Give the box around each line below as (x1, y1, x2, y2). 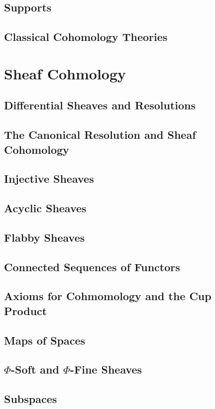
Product (4, 303, 47, 318)
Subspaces (4, 391, 57, 407)
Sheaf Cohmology (4, 63, 126, 83)
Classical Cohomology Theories (4, 29, 168, 44)
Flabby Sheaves (4, 229, 85, 245)
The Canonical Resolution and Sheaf (4, 127, 196, 142)
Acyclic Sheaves (4, 200, 87, 216)
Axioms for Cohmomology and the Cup (4, 288, 212, 304)
